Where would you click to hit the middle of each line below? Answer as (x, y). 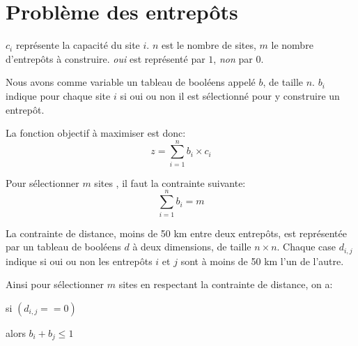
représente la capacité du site (78, 45)
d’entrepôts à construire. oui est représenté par (106, 58)
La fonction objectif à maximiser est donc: (96, 133)
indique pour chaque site (58, 95)
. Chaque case (306, 247)
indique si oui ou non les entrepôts (79, 261)
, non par (233, 58)
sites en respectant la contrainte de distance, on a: (226, 284)
